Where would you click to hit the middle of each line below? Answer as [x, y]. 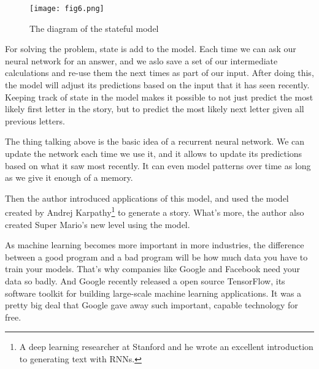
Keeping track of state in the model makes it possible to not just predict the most [159, 97]
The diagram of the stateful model [94, 28]
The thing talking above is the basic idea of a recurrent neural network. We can [155, 141]
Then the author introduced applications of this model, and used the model [147, 198]
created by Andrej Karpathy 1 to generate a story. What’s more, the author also [155, 211]
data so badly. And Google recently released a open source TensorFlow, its [145, 281]
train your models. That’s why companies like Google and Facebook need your [152, 269]
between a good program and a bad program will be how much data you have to [156, 257]
